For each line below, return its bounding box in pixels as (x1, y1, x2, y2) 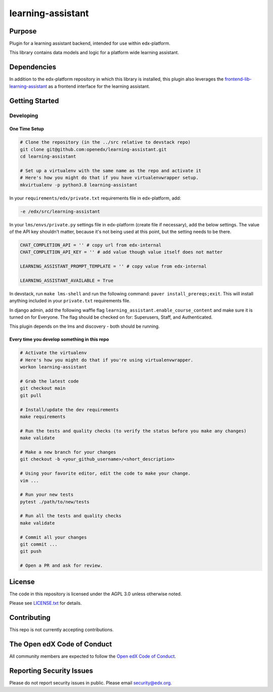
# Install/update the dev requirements (20, 407, 119, 412)
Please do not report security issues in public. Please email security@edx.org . (9, 679, 172, 686)
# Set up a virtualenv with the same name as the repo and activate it (20, 168, 202, 173)
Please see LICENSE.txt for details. (9, 600, 82, 606)
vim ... (20, 478, 39, 483)
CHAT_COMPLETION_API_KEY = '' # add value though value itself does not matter (20, 249, 223, 255)
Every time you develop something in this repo (9, 336, 109, 342)
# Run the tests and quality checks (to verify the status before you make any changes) (20, 428, 247, 434)
